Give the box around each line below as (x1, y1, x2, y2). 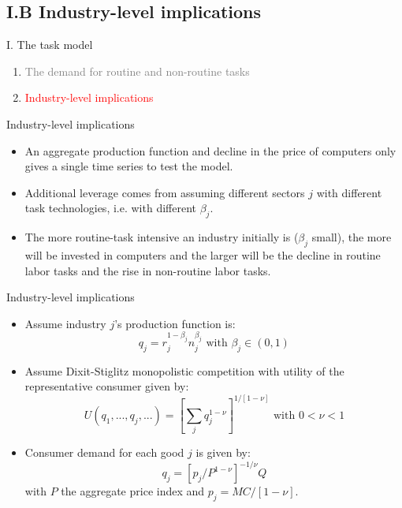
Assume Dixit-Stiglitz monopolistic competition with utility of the (24, 362, 344, 379)
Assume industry (24, 315, 106, 331)
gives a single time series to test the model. (24, 158, 233, 174)
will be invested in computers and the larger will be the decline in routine (24, 246, 381, 263)
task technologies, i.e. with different (24, 200, 196, 216)
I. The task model (6, 36, 93, 53)
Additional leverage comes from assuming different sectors (24, 184, 305, 200)
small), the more (311, 229, 392, 245)
